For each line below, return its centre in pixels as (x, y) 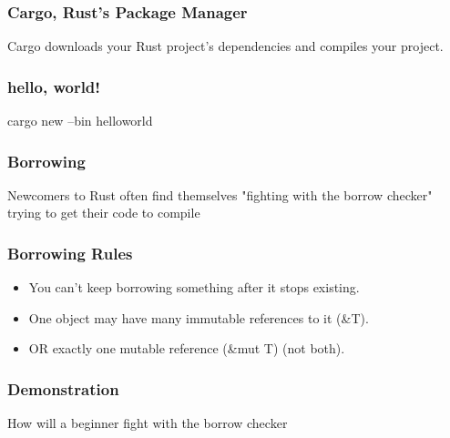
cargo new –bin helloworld (80, 121)
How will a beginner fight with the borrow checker (148, 423)
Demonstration (63, 388)
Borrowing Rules (70, 253)
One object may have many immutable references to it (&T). (199, 317)
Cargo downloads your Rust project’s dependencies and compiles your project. (225, 46)
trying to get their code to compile (104, 213)
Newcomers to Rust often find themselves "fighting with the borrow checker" (220, 194)
